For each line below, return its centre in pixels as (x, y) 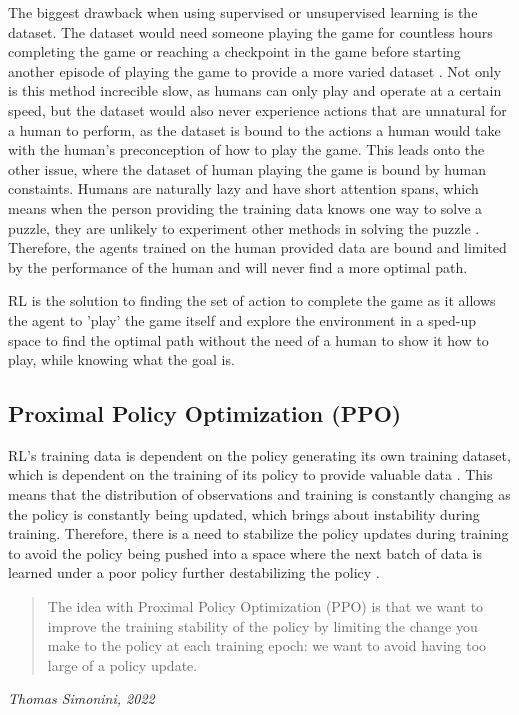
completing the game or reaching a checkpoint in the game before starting (234, 51)
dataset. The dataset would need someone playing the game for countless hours (250, 31)
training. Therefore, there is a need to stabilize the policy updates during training (258, 533)
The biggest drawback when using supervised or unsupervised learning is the (243, 12)
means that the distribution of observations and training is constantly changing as (259, 494)
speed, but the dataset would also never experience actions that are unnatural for (257, 109)
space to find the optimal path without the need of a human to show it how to (248, 339)
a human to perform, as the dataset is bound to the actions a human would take (254, 129)
